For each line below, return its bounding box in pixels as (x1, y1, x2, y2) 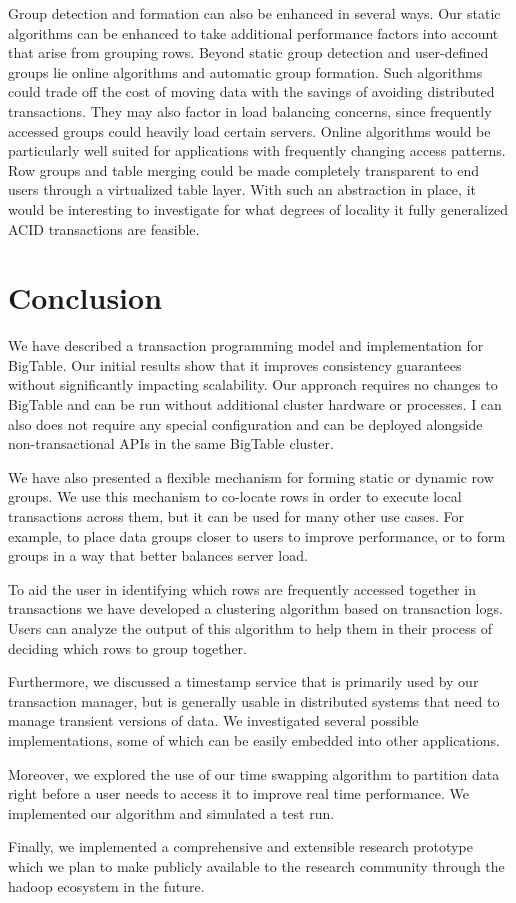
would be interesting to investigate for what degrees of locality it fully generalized (8, 198, 509, 219)
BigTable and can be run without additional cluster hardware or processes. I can (8, 394, 502, 415)
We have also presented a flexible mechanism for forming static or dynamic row (8, 466, 494, 487)
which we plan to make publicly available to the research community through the (8, 855, 505, 876)
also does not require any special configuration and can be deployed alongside (8, 413, 483, 434)
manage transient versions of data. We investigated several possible (8, 710, 419, 731)
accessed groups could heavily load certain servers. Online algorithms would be (8, 120, 491, 141)
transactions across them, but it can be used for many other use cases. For (8, 506, 464, 526)
